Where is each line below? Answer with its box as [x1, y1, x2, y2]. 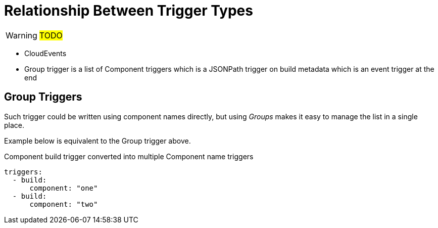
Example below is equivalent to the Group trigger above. [4, 136, 191, 145]
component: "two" [29, 200, 98, 208]
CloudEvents [24, 49, 67, 58]
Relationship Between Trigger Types [4, 2, 253, 19]
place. [4, 120, 25, 129]
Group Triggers [4, 90, 82, 104]
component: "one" [29, 184, 98, 192]
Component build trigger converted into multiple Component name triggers [4, 152, 254, 161]
